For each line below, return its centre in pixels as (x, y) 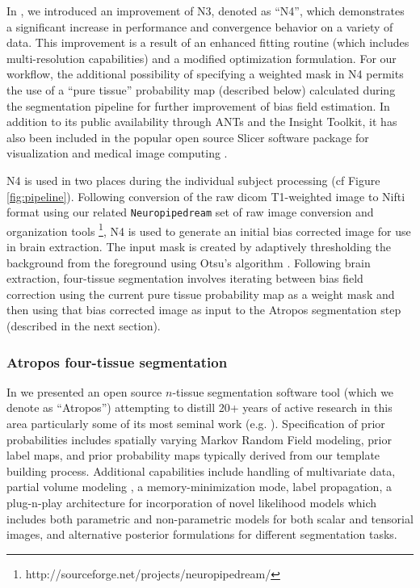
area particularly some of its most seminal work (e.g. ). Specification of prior (196, 423)
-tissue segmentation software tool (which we (283, 391)
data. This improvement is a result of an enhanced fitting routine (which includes (208, 42)
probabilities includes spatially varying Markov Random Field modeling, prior (199, 439)
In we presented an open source (84, 391)
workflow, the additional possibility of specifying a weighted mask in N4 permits (205, 74)
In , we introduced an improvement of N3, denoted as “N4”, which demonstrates (206, 10)
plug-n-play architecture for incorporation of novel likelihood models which (192, 502)
